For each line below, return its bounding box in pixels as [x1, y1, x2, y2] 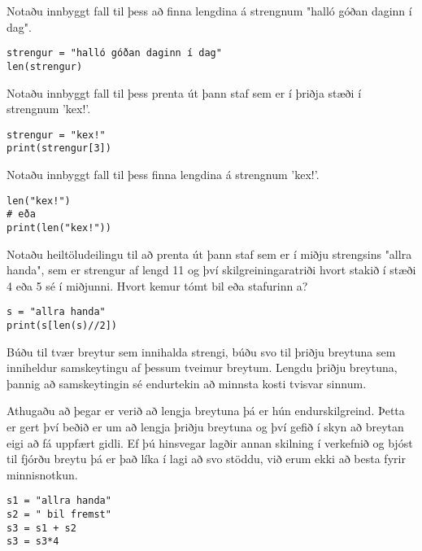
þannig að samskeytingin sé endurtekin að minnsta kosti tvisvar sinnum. [7, 374, 367, 391]
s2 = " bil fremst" [7, 509, 111, 521]
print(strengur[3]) [7, 142, 111, 155]
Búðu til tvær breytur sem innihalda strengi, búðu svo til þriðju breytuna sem [7, 343, 396, 360]
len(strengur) [7, 60, 83, 72]
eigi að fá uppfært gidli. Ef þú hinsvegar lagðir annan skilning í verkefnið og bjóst [7, 434, 413, 451]
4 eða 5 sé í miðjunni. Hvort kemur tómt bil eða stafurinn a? [7, 277, 308, 294]
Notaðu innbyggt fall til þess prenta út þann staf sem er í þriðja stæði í [7, 84, 362, 101]
